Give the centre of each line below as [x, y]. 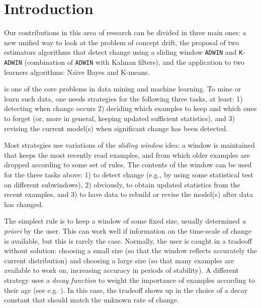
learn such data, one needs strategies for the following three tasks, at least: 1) [123, 98]
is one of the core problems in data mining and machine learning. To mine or [123, 89]
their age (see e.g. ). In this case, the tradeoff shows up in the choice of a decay [126, 290]
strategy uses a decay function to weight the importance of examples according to [129, 280]
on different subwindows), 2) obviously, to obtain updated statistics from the [122, 184]
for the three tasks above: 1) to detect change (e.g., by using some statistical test [129, 174]
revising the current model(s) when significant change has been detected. [116, 128]
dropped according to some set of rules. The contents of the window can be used [128, 165]
